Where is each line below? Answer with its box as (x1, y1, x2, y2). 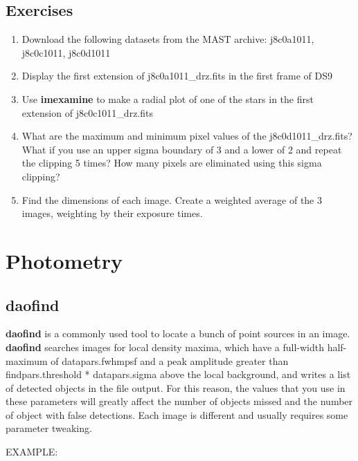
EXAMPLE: (6, 444, 58, 459)
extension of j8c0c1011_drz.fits (21, 105, 153, 120)
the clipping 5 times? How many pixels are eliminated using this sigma (21, 156, 322, 170)
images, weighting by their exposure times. (21, 206, 203, 220)
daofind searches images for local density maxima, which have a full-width (6, 339, 324, 354)
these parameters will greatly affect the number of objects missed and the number (6, 394, 353, 408)
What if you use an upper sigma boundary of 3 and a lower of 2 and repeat (21, 142, 342, 156)
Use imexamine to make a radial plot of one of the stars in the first (21, 91, 314, 106)
